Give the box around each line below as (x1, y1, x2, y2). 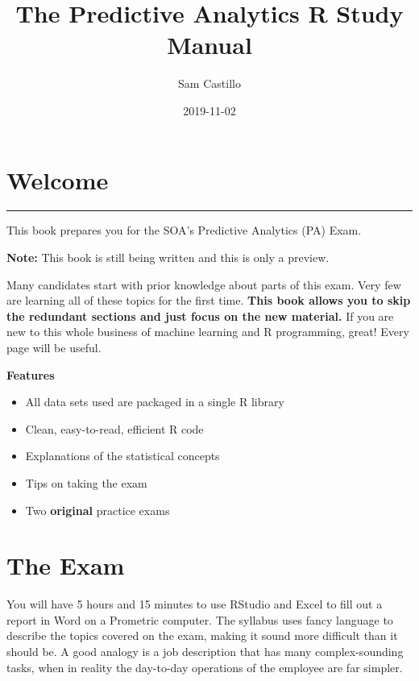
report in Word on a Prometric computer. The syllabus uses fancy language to (6, 611, 393, 628)
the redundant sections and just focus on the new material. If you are (6, 307, 394, 324)
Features (6, 366, 55, 383)
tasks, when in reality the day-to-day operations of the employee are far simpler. (6, 658, 403, 675)
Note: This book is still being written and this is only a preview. (6, 249, 330, 266)
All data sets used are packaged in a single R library (25, 393, 284, 410)
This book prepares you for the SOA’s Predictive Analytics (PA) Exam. (6, 222, 362, 239)
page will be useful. (6, 339, 102, 355)
